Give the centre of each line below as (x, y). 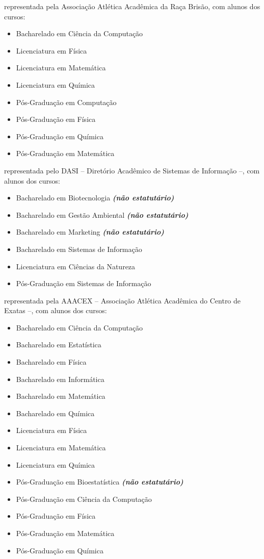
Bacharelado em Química (55, 413)
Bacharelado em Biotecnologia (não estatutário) (95, 198)
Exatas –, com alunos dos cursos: (56, 310)
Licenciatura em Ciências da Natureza (76, 266)
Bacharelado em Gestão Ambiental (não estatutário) (102, 214)
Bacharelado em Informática (60, 379)
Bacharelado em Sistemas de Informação (79, 249)
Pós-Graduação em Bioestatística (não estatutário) (100, 482)
